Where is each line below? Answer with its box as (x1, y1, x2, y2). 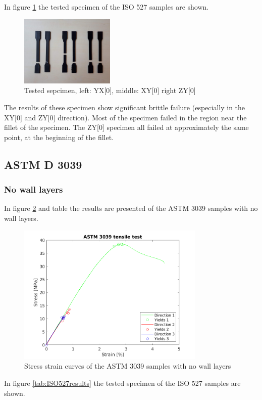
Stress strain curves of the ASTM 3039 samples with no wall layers (24, 361, 231, 371)
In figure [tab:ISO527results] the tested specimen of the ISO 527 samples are (4, 378, 241, 388)
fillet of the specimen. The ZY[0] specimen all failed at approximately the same (4, 122, 249, 132)
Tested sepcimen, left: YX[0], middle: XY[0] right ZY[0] (24, 85, 196, 96)
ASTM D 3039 (4, 156, 82, 172)
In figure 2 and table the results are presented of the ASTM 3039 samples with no (4, 203, 258, 213)
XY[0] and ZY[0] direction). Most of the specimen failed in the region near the (4, 112, 247, 122)
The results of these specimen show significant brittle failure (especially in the (4, 102, 245, 112)
